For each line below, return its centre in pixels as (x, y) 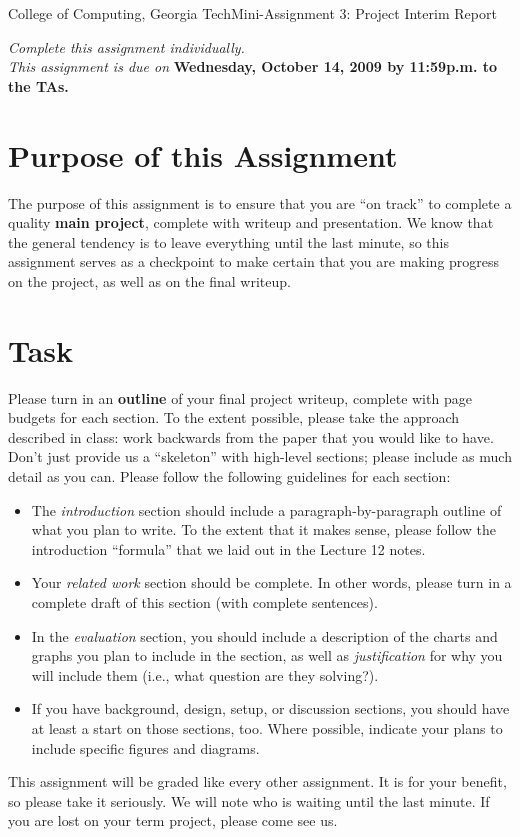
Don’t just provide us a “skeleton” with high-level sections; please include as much (260, 456)
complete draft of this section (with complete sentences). (204, 601)
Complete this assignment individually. (126, 46)
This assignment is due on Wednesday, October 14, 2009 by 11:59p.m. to (253, 66)
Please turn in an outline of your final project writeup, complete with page (240, 397)
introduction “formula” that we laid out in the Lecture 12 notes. (228, 548)
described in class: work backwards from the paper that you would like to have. (251, 436)
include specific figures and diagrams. (145, 747)
